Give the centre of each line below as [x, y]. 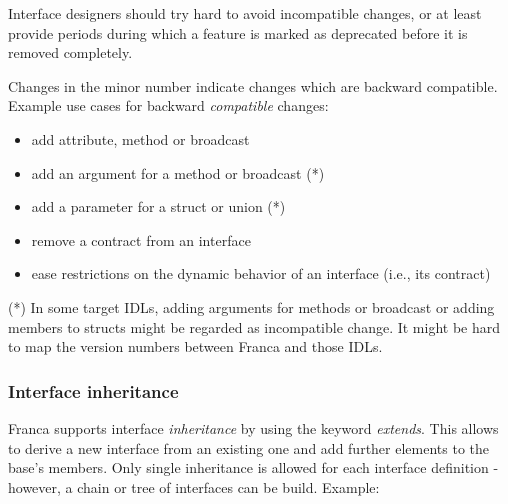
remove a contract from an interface [141, 239]
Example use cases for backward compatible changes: [168, 105]
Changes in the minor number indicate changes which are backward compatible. [253, 85]
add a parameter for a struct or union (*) [158, 206]
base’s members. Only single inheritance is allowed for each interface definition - [253, 467]
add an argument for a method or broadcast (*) [178, 172]
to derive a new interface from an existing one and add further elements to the [248, 447]
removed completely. [70, 52]
